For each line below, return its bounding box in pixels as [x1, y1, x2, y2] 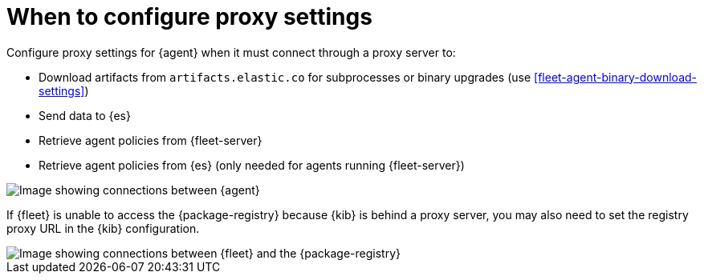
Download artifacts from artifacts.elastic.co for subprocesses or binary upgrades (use [39, 70, 531, 84]
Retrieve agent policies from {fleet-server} [39, 133, 262, 147]
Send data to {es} [39, 108, 131, 122]
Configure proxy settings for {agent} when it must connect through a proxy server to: [6, 45, 456, 59]
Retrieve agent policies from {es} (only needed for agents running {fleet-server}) [39, 158, 465, 172]
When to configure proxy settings [6, 3, 372, 30]
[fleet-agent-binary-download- [534, 70, 698, 84]
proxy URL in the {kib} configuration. [6, 221, 200, 235]
